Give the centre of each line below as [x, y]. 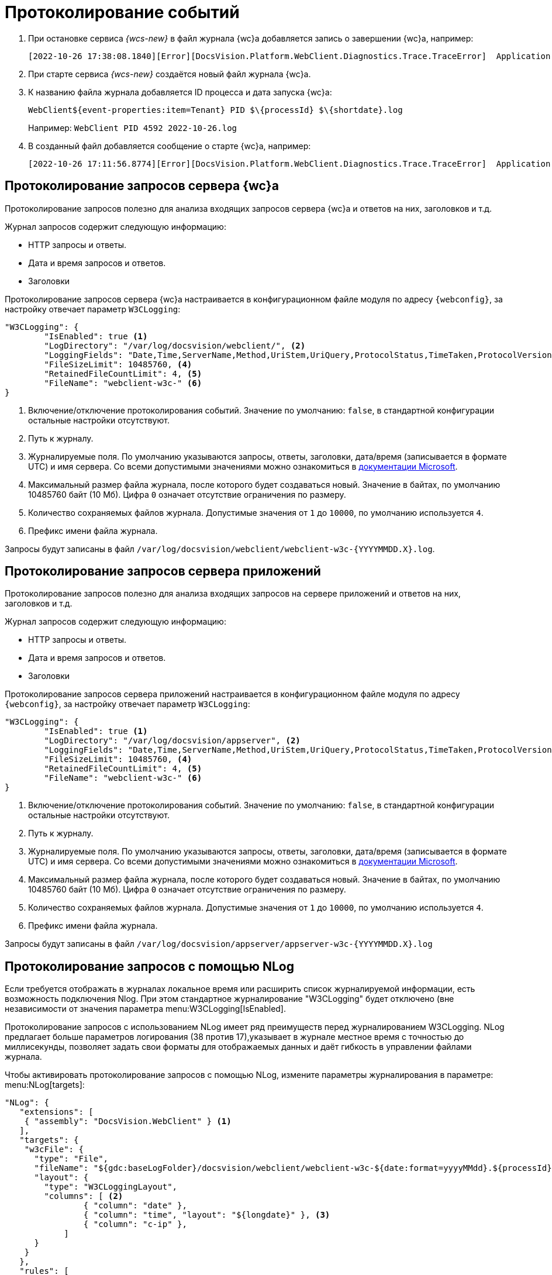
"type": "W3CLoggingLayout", [111, 1187]
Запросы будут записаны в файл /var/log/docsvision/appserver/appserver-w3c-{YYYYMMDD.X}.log [219, 944]
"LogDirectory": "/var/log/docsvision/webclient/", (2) [175, 345]
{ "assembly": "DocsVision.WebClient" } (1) [128, 1121]
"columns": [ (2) [84, 1196]
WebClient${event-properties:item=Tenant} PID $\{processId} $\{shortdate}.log [215, 110]
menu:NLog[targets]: [45, 1085]
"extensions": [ [56, 1112]
